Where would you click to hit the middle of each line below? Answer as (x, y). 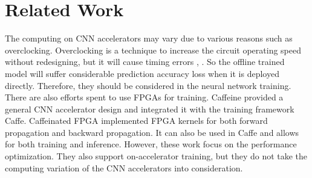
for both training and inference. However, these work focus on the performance (151, 144)
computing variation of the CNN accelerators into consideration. (124, 167)
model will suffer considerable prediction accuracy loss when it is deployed (142, 73)
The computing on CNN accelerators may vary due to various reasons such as (149, 38)
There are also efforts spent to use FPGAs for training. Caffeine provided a (144, 97)
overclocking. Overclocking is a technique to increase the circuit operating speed (153, 50)
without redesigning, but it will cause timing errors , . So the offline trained (145, 62)
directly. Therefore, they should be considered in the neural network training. (148, 85)
